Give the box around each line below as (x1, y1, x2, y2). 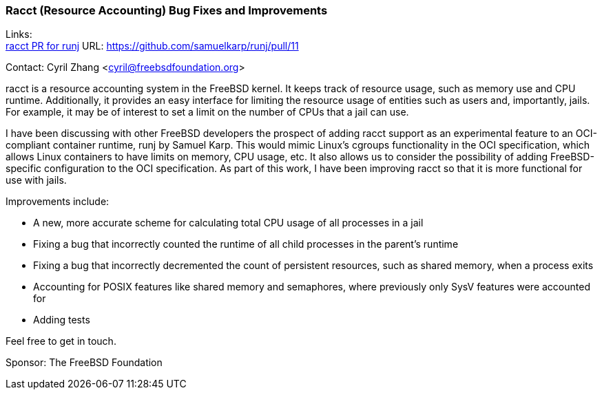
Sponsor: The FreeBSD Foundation (6, 356, 163, 369)
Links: (6, 28, 32, 41)
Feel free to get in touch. (6, 335, 116, 348)
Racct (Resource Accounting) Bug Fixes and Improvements (6, 3, 328, 17)
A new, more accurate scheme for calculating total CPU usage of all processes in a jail (33, 217, 424, 229)
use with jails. (6, 174, 67, 186)
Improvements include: (6, 195, 110, 208)
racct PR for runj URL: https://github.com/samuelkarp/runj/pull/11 (6, 40, 299, 52)
